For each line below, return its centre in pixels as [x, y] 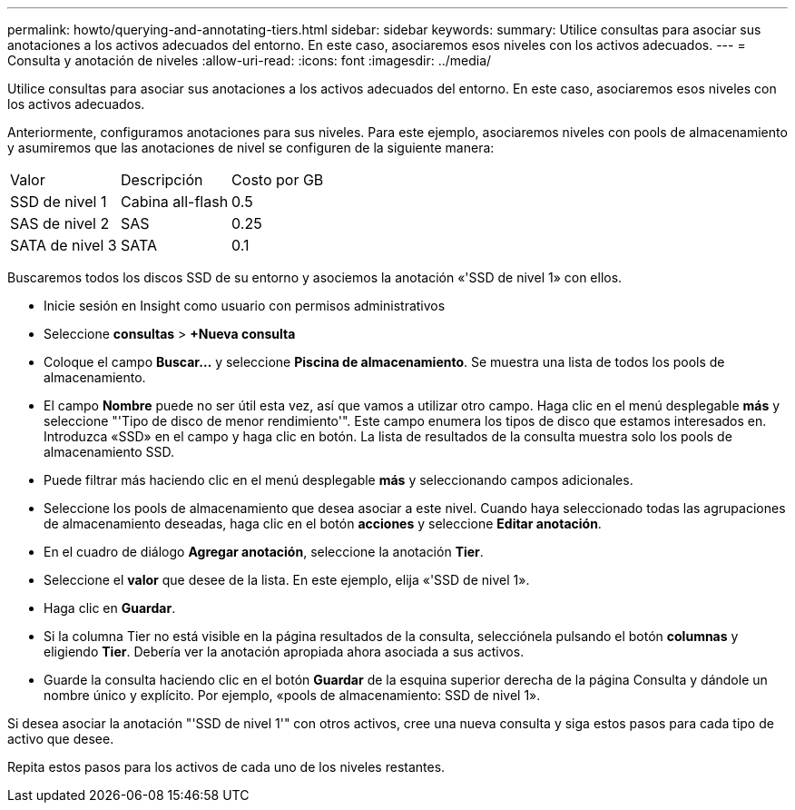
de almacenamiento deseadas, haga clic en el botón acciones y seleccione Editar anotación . [323, 524]
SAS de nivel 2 [60, 223]
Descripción [162, 180]
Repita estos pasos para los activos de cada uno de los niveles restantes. [226, 767]
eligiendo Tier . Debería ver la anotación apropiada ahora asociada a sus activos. [284, 652]
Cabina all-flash [175, 202]
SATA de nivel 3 [64, 245]
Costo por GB [278, 180]
